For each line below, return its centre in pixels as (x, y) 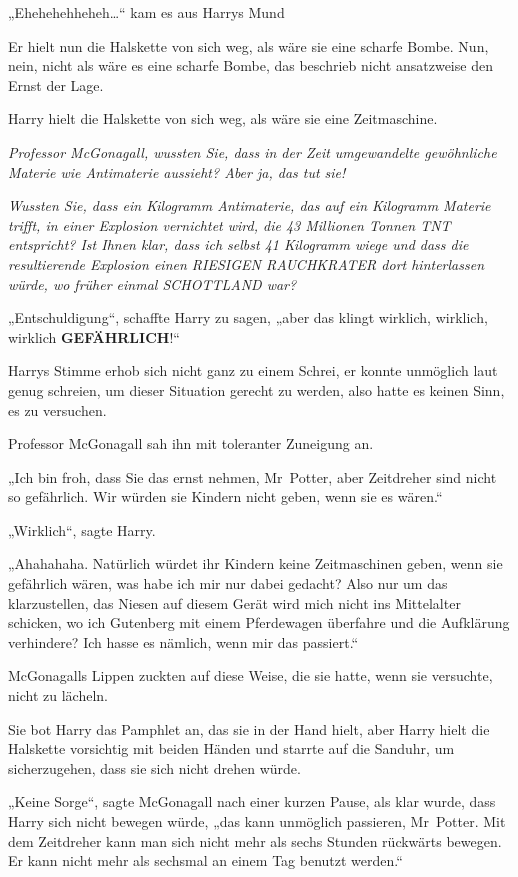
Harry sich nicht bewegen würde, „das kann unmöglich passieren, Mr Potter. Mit (257, 821)
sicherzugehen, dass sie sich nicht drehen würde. (154, 767)
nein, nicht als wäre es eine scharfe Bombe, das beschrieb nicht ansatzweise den (250, 65)
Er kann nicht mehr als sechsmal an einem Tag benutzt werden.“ (205, 860)
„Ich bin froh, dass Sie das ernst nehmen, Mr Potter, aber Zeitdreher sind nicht (252, 476)
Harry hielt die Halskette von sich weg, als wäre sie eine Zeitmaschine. (223, 118)
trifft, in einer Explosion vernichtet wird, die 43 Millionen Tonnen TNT (229, 224)
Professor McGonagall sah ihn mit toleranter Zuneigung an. (191, 443)
